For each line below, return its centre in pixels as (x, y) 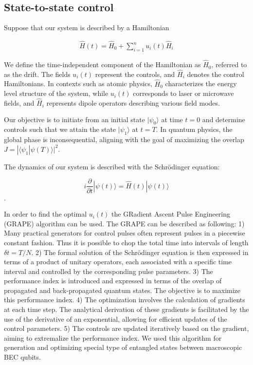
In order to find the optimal (45, 214)
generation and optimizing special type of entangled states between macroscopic (123, 347)
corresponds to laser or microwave (183, 93)
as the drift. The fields (37, 74)
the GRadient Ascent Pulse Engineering (171, 214)
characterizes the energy (201, 83)
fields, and (19, 103)
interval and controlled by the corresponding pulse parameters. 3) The (108, 271)
